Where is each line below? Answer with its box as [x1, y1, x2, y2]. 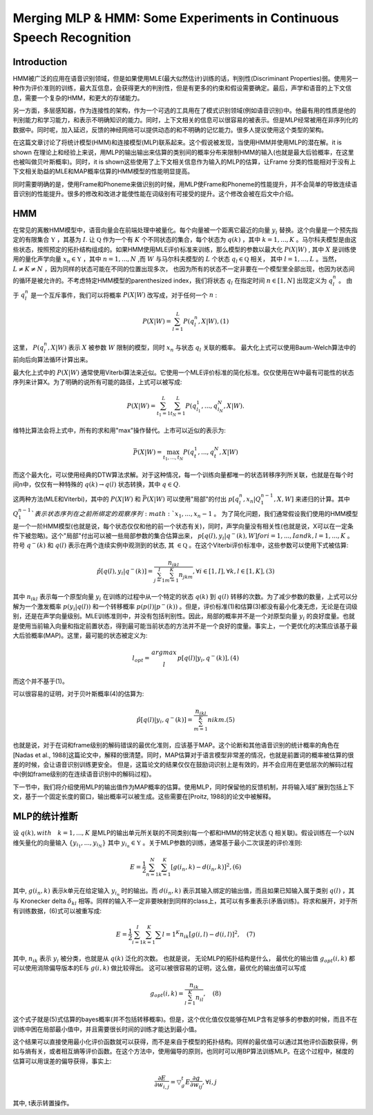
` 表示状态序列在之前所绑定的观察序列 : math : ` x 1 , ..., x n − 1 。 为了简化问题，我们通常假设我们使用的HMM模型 [31, 509, 358, 520]
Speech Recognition [12, 30, 131, 45]
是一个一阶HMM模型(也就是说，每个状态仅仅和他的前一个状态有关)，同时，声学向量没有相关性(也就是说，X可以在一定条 [12, 522, 354, 530]
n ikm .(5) [207, 716, 235, 723]
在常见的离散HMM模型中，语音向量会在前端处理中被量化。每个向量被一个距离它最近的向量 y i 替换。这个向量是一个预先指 [12, 226, 358, 236]
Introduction [12, 56, 68, 68]
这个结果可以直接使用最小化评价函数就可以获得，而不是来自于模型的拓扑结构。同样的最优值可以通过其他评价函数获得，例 [12, 1037, 358, 1046]
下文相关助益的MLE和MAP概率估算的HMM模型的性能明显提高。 [12, 167, 193, 175]
